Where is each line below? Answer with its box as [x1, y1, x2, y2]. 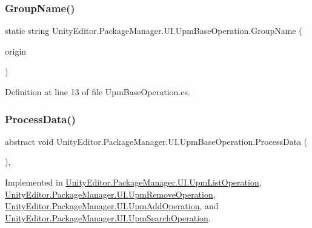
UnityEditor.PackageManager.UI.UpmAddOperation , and [5, 199, 219, 212]
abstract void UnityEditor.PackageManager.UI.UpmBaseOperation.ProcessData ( [5, 135, 308, 147]
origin [5, 44, 27, 57]
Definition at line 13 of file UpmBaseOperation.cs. [5, 85, 190, 98]
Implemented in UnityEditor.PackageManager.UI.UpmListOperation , [5, 176, 262, 188]
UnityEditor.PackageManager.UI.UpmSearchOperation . [5, 211, 211, 224]
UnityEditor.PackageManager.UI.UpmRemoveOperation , [5, 187, 216, 200]
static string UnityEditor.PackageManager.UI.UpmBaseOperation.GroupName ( [5, 24, 302, 37]
